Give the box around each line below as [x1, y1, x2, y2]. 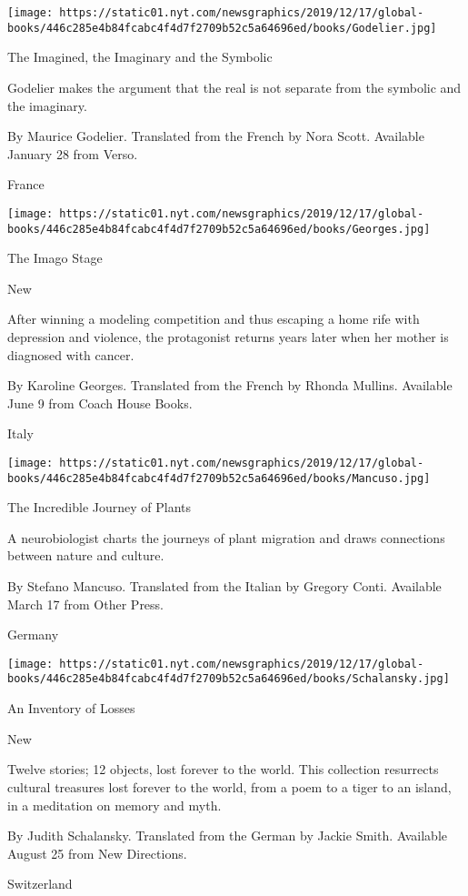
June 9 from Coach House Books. [7, 393, 193, 412]
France [7, 175, 45, 194]
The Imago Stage [7, 248, 103, 267]
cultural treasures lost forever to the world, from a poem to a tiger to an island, [7, 777, 452, 796]
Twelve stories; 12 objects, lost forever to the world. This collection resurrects [7, 760, 439, 779]
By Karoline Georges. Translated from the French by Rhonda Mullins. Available [7, 376, 453, 395]
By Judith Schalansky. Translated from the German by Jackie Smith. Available [7, 826, 447, 845]
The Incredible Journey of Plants [7, 498, 192, 517]
